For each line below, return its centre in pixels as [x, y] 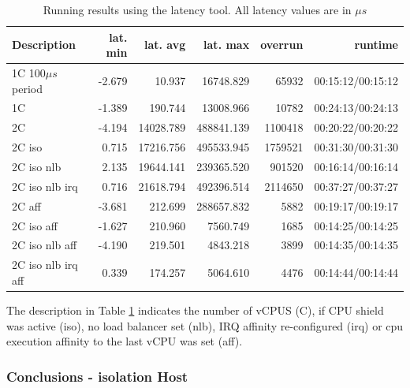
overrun [282, 45]
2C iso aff [35, 225]
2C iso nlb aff [45, 245]
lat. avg [165, 45]
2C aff [26, 205]
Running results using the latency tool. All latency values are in [197, 9]
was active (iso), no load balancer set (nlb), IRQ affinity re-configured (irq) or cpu [205, 325]
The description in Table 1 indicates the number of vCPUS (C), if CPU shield [195, 310]
